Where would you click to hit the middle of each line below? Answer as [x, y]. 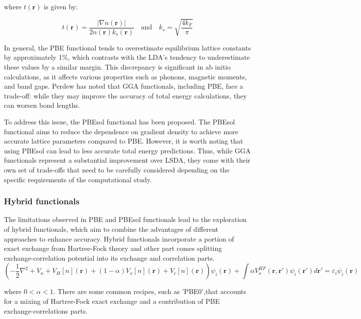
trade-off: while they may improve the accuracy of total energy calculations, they [126, 95]
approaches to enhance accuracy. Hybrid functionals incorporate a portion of [119, 238]
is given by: [61, 6]
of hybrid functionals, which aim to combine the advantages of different [111, 229]
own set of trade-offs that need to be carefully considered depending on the [117, 169]
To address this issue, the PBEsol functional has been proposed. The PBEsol [119, 121]
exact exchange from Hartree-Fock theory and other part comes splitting [113, 248]
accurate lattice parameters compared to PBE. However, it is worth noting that [124, 141]
